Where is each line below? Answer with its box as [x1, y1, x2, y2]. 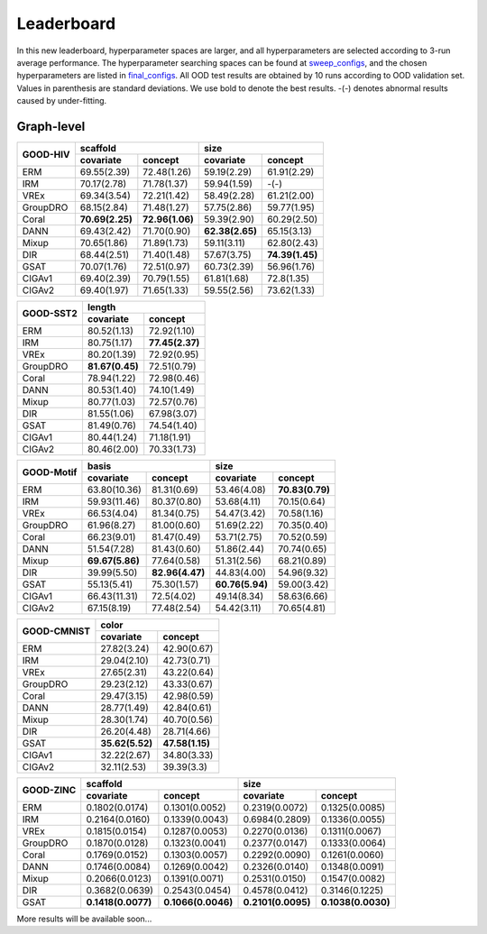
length [87, 301, 116, 314]
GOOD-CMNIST [22, 625, 90, 637]
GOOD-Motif [22, 465, 78, 478]
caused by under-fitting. [16, 96, 107, 106]
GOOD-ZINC [22, 783, 77, 796]
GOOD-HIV [22, 148, 70, 160]
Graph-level [16, 118, 86, 134]
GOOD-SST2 [22, 307, 78, 319]
